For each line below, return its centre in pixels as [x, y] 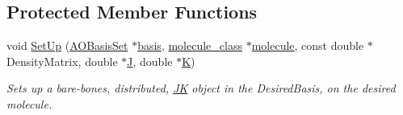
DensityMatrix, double [62, 61]
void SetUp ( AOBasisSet [67, 45]
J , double [150, 61]
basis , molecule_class [190, 45]
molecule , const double [308, 45]
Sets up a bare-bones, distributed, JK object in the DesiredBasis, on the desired [201, 88]
